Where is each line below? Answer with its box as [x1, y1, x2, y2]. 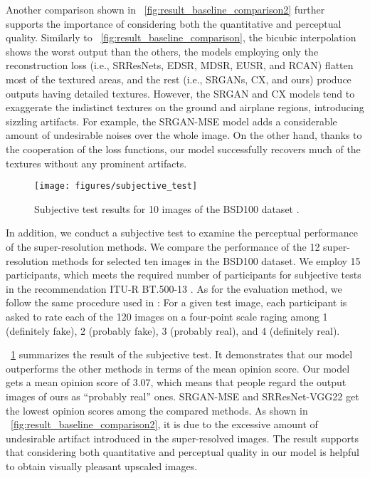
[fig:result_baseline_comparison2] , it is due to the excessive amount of [11, 417, 318, 432]
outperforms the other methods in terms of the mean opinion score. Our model [6, 360, 350, 375]
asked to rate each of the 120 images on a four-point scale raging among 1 [6, 308, 328, 323]
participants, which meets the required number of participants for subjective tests [6, 267, 361, 282]
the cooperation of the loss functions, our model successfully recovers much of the [6, 141, 361, 156]
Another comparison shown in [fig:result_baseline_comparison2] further [6, 2, 325, 16]
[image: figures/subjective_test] [34, 181, 198, 192]
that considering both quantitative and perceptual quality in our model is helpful [6, 445, 359, 459]
